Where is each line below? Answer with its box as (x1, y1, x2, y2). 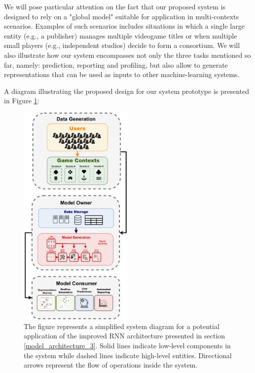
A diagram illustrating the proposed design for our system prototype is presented (4, 85, 250, 96)
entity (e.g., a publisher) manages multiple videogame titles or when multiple (4, 30, 237, 41)
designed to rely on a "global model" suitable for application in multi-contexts (4, 11, 239, 21)
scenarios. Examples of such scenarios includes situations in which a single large (4, 21, 245, 31)
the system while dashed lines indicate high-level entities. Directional (24, 350, 232, 360)
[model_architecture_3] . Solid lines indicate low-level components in (24, 340, 231, 350)
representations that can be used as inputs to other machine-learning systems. (4, 69, 240, 80)
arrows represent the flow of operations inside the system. (24, 360, 198, 370)
